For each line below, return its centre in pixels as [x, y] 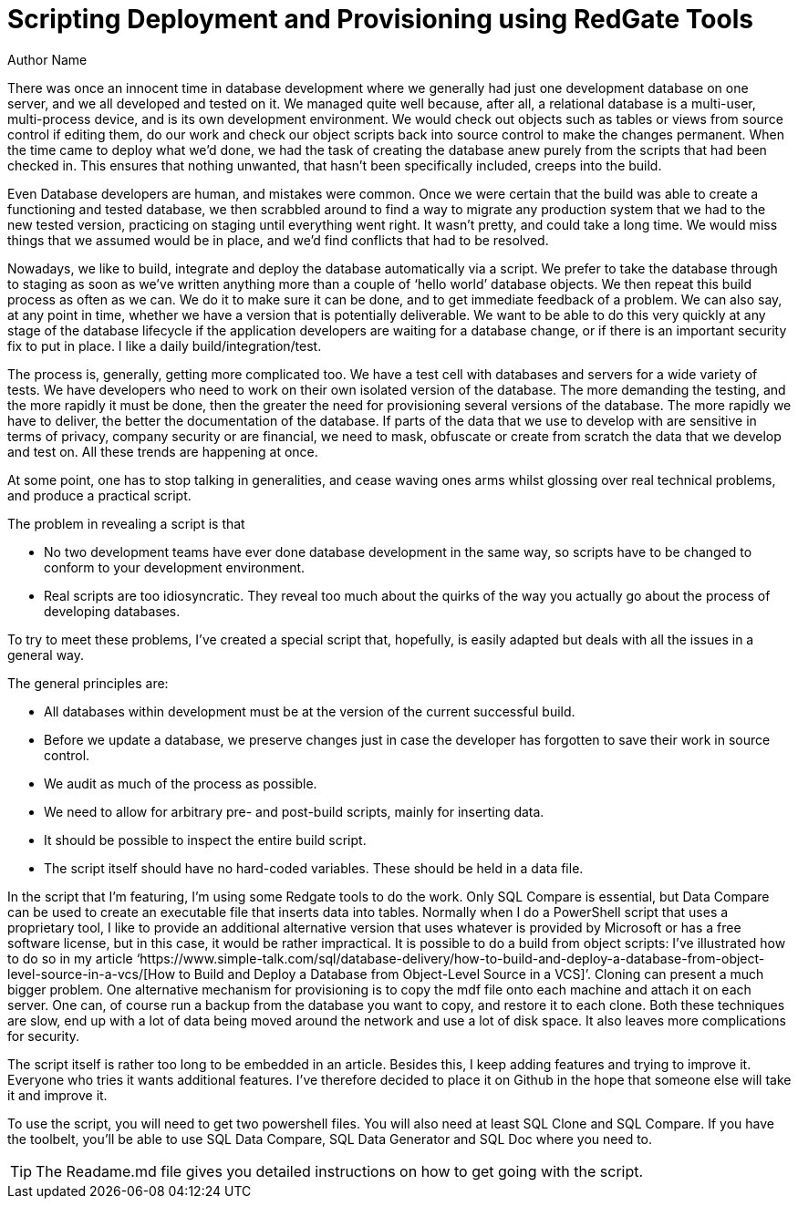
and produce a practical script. [99, 495]
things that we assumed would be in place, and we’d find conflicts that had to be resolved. [278, 240]
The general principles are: [88, 683]
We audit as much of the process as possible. [181, 783]
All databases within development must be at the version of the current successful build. [310, 711]
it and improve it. [57, 1095]
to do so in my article [70, 958]
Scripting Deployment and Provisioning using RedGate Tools [380, 19]
